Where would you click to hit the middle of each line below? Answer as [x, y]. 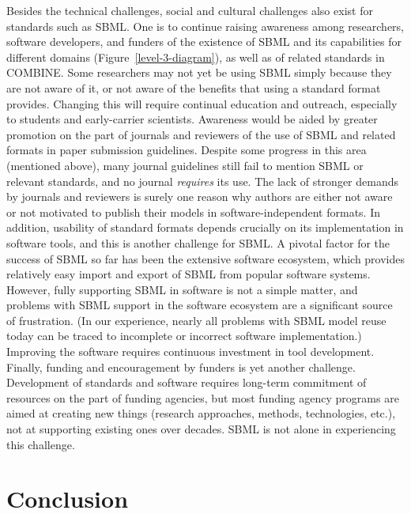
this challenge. [41, 444]
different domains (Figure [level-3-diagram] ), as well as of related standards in [196, 57]
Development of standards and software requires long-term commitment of [187, 382]
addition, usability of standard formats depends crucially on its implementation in [205, 227]
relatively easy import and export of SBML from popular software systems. [189, 274]
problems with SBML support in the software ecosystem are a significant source [200, 305]
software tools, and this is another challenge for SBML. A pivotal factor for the [198, 242]
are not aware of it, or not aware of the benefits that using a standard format [194, 87]
